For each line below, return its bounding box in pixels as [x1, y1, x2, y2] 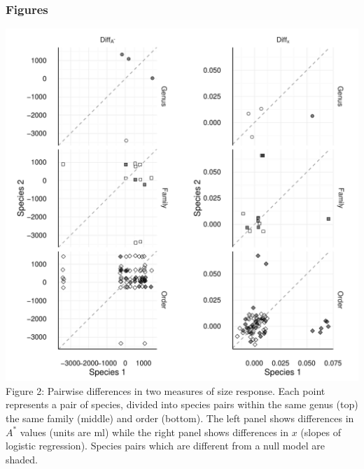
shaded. [6, 452, 38, 466]
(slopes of [300, 424, 342, 439]
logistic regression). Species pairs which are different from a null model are [6, 438, 325, 453]
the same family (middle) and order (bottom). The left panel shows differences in [6, 411, 354, 425]
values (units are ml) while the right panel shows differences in [20, 424, 288, 439]
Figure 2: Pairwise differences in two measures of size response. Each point [6, 383, 325, 398]
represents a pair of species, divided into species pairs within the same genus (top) [6, 397, 358, 412]
